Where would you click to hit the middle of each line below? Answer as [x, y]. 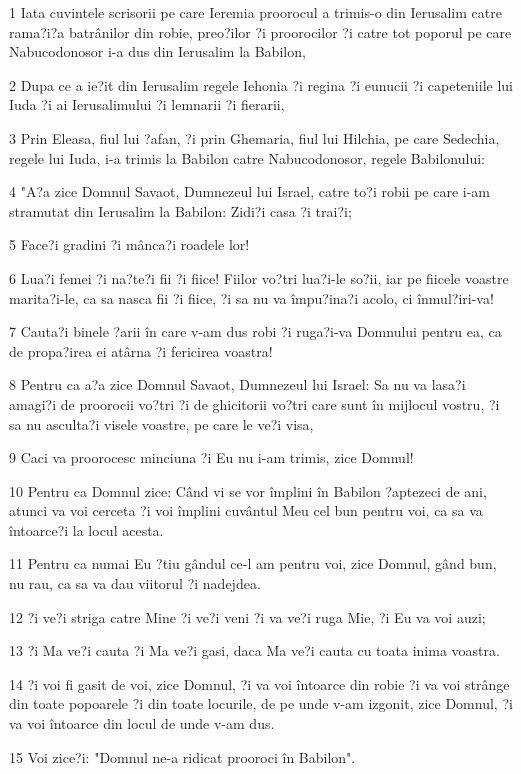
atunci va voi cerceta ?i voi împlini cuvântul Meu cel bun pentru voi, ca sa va [246, 510]
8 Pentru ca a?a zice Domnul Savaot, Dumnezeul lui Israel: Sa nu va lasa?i [237, 384]
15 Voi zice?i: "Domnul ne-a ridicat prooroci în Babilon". [182, 756]
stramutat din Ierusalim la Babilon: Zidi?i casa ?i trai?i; [180, 210]
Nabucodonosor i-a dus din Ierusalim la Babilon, [157, 51]
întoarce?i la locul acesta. [86, 529]
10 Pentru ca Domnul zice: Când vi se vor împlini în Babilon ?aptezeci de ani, [248, 490]
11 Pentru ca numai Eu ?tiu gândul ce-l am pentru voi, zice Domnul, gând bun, [253, 563]
